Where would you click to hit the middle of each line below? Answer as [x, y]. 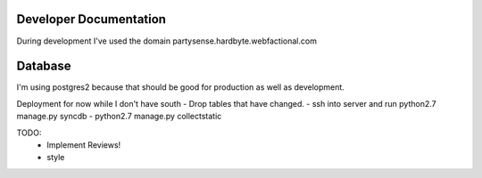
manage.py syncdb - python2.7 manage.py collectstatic [119, 117]
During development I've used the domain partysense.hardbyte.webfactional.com [166, 41]
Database [44, 66]
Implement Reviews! [84, 145]
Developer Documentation [91, 19]
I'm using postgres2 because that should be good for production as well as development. [181, 87]
